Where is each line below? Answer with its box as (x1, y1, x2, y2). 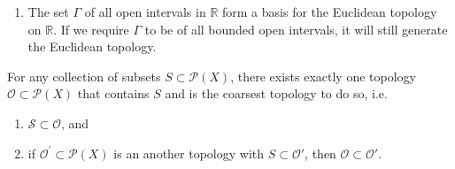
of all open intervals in (84, 3, 206, 20)
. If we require (53, 19, 129, 38)
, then (305, 143, 336, 162)
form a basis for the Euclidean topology (222, 3, 437, 20)
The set (27, 3, 69, 20)
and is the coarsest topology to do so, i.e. (165, 84, 388, 103)
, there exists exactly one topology (230, 66, 416, 85)
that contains (77, 84, 150, 103)
